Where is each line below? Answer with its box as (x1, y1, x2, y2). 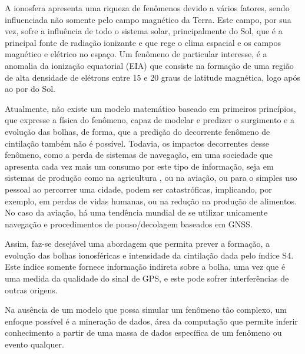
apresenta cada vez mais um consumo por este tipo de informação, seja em (5, 160, 274, 172)
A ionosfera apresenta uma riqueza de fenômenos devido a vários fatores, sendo (5, 2, 290, 14)
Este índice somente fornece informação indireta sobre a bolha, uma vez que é (5, 260, 286, 273)
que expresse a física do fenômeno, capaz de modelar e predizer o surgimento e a (5, 114, 294, 126)
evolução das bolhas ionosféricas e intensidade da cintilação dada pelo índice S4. (5, 249, 294, 261)
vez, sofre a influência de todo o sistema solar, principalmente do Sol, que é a (5, 25, 283, 37)
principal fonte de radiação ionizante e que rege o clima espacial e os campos (5, 36, 281, 48)
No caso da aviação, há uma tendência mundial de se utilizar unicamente (5, 206, 268, 219)
